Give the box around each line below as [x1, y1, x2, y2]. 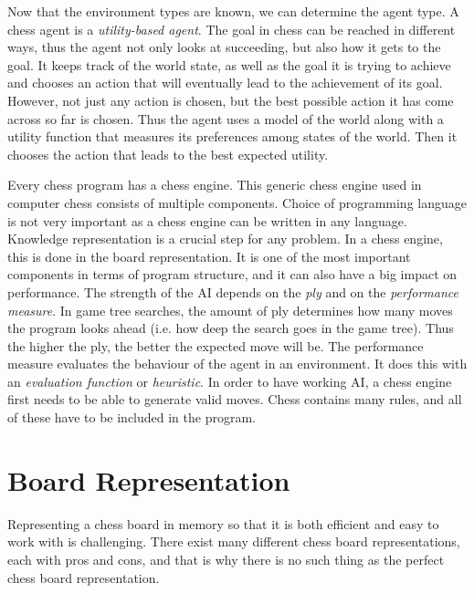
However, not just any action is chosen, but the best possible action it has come [7, 90, 454, 109]
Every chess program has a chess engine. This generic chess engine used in [7, 175, 422, 194]
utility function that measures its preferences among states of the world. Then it [7, 127, 458, 146]
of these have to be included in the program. [7, 408, 256, 427]
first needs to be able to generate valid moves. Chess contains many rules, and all [7, 390, 462, 409]
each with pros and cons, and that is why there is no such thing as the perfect [7, 549, 445, 568]
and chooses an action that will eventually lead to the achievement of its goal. [7, 73, 443, 92]
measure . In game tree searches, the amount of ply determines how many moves [7, 300, 453, 319]
